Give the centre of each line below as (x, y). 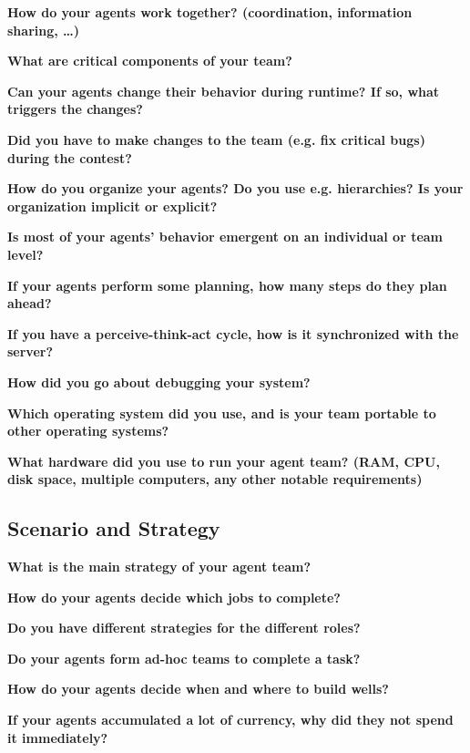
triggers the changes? (75, 109)
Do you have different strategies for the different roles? (184, 628)
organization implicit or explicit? (112, 206)
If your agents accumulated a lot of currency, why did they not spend (230, 720)
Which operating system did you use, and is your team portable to (222, 413)
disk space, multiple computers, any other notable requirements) (215, 479)
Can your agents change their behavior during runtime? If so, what (224, 91)
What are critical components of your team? (150, 61)
